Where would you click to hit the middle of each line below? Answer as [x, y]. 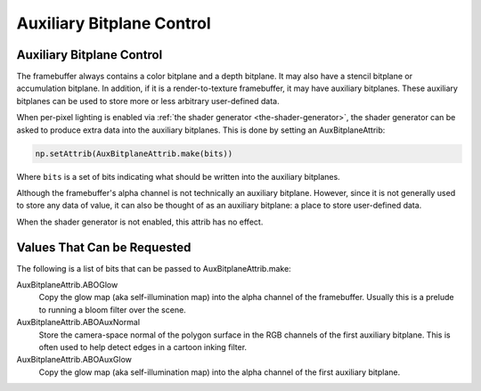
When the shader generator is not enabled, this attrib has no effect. [140, 222]
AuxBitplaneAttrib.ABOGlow [67, 285]
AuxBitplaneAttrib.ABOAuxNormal [78, 322]
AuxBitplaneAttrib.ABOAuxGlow [74, 360]
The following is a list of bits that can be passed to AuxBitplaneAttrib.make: [154, 268]
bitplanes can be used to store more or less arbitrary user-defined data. [148, 101]
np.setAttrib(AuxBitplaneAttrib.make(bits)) [134, 153]
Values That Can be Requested [104, 247]
